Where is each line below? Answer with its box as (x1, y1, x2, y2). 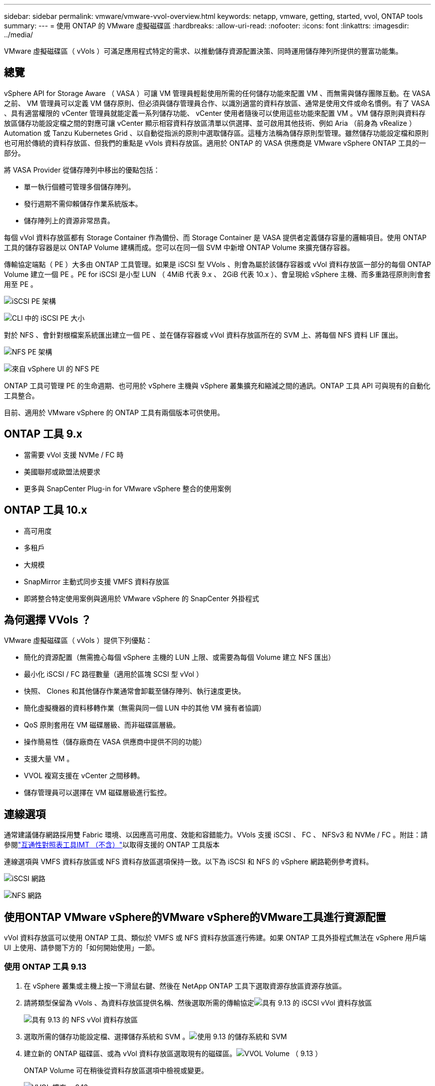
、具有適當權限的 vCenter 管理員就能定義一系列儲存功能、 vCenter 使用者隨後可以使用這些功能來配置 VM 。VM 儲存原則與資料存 (4, 108, 426, 117)
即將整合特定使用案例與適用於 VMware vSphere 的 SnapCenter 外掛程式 (24, 594, 259, 603)
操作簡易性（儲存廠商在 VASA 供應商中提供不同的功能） (24, 737, 206, 746)
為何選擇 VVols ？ (4, 613, 91, 626)
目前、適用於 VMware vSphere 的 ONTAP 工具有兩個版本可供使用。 (4, 408, 224, 417)
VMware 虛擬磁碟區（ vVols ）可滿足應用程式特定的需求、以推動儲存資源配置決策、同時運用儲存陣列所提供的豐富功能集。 (4, 47, 403, 55)
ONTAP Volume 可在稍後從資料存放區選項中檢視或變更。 (24, 1066, 209, 1075)
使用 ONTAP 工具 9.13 (4, 962, 87, 972)
